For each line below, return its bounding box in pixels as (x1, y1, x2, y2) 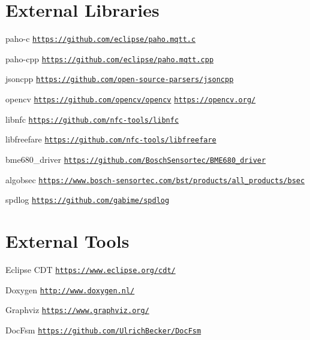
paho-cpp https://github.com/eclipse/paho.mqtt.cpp (5, 52, 214, 65)
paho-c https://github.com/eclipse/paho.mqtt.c (5, 32, 196, 45)
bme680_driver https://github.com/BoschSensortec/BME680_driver (5, 153, 266, 166)
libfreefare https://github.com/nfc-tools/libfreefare (5, 133, 216, 145)
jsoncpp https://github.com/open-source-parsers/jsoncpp (5, 72, 234, 85)
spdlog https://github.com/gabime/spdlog (5, 193, 170, 206)
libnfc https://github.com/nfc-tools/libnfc (5, 113, 179, 125)
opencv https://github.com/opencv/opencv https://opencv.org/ (5, 93, 256, 105)
